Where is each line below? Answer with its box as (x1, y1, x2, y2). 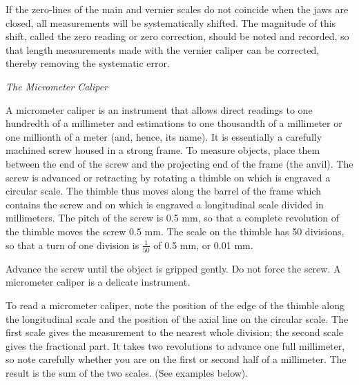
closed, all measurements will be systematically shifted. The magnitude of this (6, 15, 336, 30)
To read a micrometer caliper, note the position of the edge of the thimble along (6, 298, 345, 312)
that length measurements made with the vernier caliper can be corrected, (6, 42, 320, 57)
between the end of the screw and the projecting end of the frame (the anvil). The (6, 156, 353, 170)
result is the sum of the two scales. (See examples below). (6, 365, 249, 379)
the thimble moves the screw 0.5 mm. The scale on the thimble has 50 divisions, (6, 224, 345, 238)
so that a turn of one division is (6, 237, 139, 252)
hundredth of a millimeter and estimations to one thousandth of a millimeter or (6, 116, 342, 130)
